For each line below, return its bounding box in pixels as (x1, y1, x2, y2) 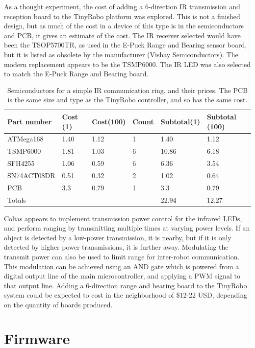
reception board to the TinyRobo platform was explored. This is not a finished (4, 11, 240, 21)
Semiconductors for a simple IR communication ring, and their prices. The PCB (7, 85, 248, 95)
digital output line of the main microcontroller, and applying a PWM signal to (4, 271, 240, 281)
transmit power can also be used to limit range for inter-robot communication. (4, 252, 240, 262)
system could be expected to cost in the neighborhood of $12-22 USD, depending (4, 290, 247, 300)
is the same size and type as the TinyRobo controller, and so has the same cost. (7, 94, 248, 105)
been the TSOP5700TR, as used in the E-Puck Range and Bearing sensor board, (4, 40, 247, 50)
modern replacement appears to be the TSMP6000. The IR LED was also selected (4, 59, 251, 69)
